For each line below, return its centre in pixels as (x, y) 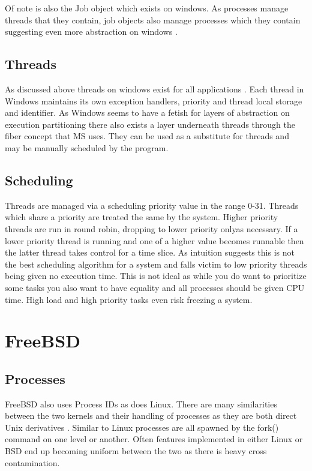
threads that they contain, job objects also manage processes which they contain (153, 19)
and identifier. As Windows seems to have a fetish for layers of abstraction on (147, 112)
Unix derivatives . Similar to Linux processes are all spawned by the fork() (142, 427)
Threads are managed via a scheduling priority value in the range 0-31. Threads (152, 205)
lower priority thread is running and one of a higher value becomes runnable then (154, 240)
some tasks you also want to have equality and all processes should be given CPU (155, 287)
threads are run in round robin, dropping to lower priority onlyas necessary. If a (151, 228)
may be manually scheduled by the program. (87, 147)
